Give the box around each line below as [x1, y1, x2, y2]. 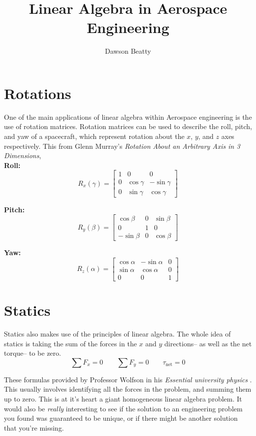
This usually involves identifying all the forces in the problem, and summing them [4, 384, 252, 394]
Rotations [4, 83, 71, 103]
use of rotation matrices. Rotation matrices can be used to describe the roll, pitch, [4, 121, 252, 132]
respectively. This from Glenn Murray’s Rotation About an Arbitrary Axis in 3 [4, 140, 240, 151]
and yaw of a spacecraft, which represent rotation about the [4, 131, 185, 141]
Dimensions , [4, 150, 41, 161]
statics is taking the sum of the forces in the [4, 338, 137, 348]
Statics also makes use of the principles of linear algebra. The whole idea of [4, 329, 231, 338]
